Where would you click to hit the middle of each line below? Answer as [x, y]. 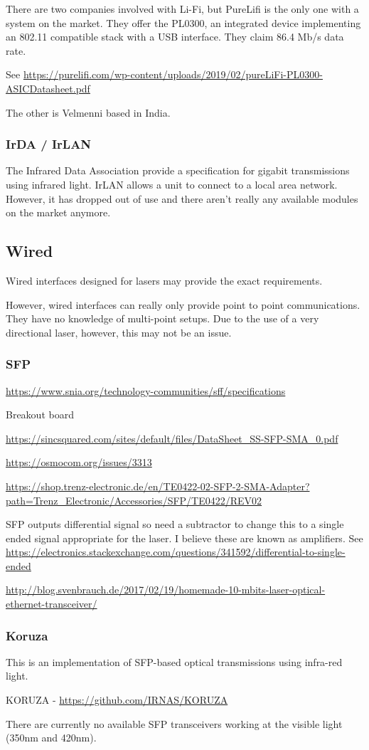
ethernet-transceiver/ [52, 604]
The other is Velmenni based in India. [88, 112]
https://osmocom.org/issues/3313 [79, 462]
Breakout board [40, 414]
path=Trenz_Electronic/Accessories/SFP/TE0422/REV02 [134, 500]
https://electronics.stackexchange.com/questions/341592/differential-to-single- [176, 552]
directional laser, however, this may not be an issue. [119, 332]
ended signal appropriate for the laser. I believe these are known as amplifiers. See [184, 538]
